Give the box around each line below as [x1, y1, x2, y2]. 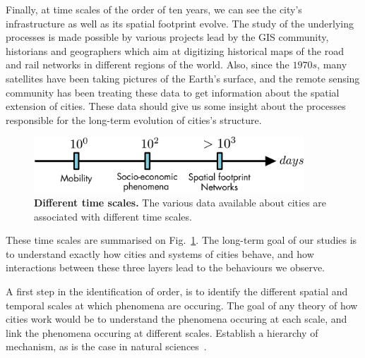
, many [317, 57, 347, 72]
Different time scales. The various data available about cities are [34, 195, 327, 209]
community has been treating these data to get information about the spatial [6, 85, 340, 99]
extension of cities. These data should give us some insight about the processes [6, 99, 346, 113]
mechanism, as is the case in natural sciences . [6, 339, 207, 354]
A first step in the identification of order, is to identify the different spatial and [6, 283, 348, 298]
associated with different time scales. [34, 209, 192, 223]
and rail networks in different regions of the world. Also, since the [6, 57, 289, 72]
